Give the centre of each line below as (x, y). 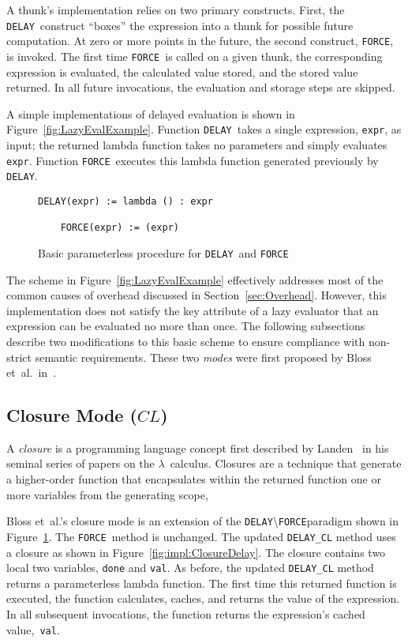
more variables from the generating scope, (107, 494)
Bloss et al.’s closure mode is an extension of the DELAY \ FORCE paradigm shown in (203, 521)
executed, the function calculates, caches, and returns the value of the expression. (203, 598)
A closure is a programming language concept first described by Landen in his (198, 447)
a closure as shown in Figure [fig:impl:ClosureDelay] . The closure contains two (196, 552)
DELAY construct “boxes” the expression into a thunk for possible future (180, 25)
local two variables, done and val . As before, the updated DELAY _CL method (190, 568)
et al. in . (32, 372)
